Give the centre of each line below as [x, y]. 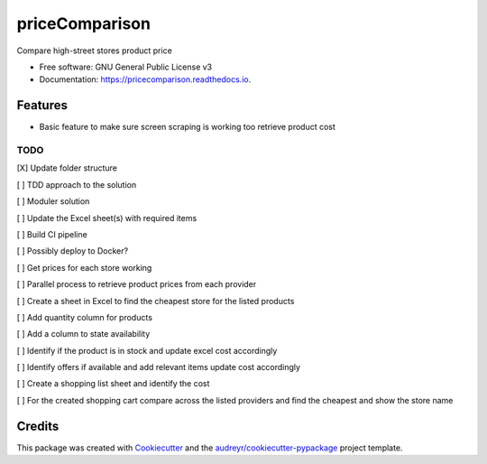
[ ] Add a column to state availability [83, 334]
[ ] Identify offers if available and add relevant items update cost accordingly [159, 367]
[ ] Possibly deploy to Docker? [73, 251]
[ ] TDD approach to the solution [77, 184]
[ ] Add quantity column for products [85, 317]
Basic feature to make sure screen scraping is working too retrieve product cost [187, 127]
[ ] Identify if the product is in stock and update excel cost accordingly [147, 350]
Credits [38, 426]
